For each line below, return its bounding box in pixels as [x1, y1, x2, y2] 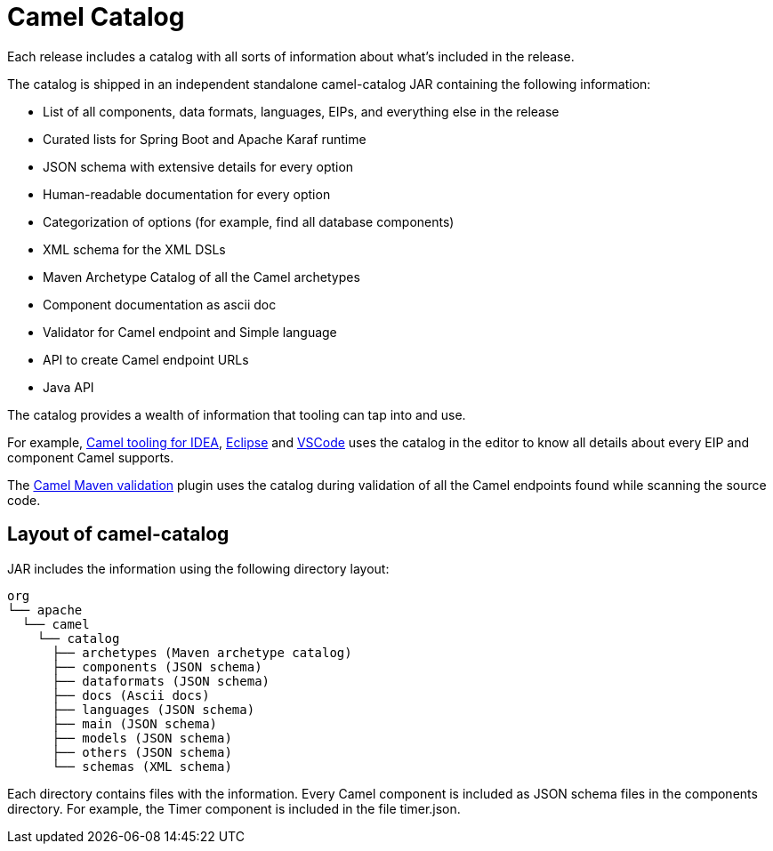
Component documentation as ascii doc [43, 296, 277, 312]
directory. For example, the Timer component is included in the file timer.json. [7, 800, 461, 816]
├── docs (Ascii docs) [52, 687, 210, 702]
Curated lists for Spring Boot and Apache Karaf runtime [43, 131, 366, 147]
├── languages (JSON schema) [52, 702, 255, 717]
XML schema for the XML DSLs [43, 241, 226, 257]
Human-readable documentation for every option [43, 186, 331, 202]
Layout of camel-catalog [7, 523, 229, 546]
